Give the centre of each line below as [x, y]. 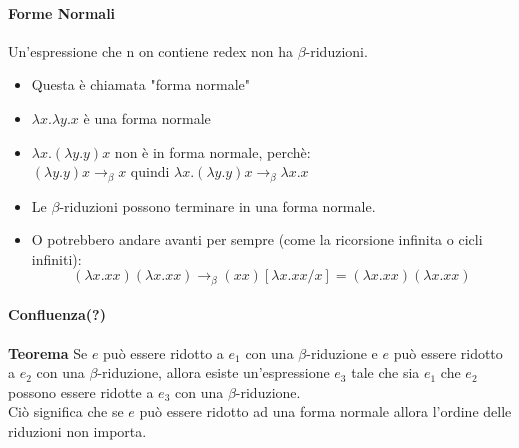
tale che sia [385, 372]
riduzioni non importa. [77, 431]
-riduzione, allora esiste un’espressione [213, 372]
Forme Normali [62, 12]
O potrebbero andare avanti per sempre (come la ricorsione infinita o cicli [257, 239]
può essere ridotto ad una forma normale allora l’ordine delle [325, 411]
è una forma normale [147, 117]
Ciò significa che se [66, 411]
